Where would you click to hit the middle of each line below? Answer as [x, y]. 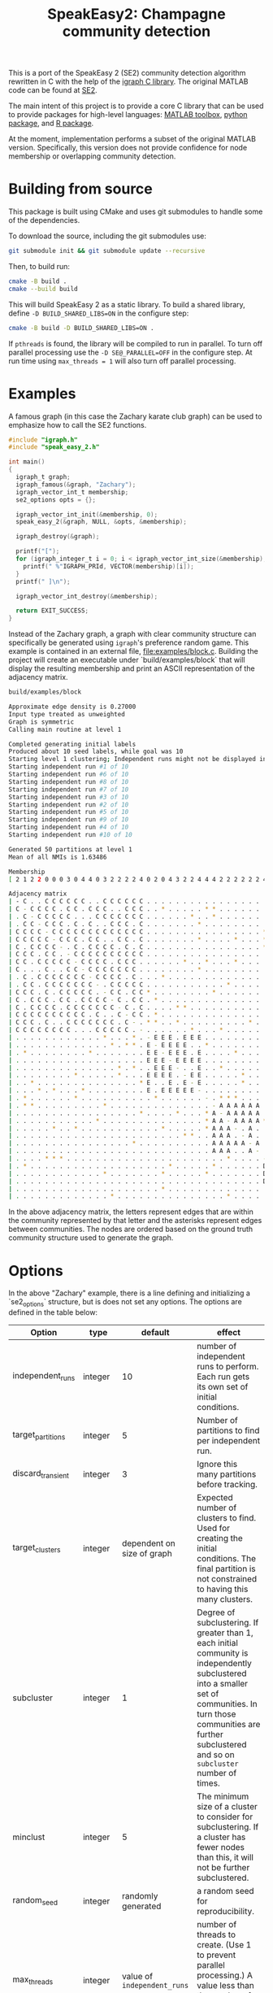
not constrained [227, 1579]
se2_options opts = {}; [56, 500]
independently [224, 1664]
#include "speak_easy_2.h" [54, 447]
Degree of [216, 1612]
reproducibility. [225, 1912]
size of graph [147, 1554]
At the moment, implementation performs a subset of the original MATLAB [132, 139]
